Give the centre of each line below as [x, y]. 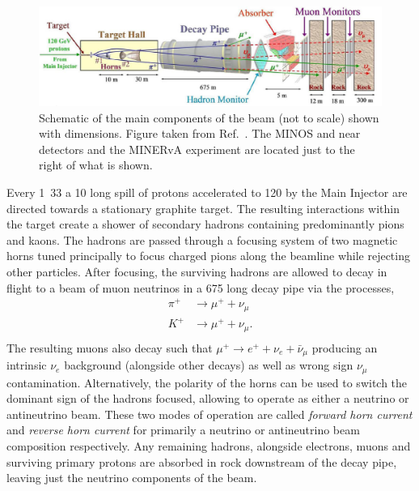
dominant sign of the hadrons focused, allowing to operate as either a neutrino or [208, 398]
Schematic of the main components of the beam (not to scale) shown [209, 117]
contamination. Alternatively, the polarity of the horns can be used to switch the [207, 382]
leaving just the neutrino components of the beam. [132, 478]
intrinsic [27, 365]
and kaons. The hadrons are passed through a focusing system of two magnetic [202, 239]
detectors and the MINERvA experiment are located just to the [197, 149]
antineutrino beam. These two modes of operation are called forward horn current [209, 414]
